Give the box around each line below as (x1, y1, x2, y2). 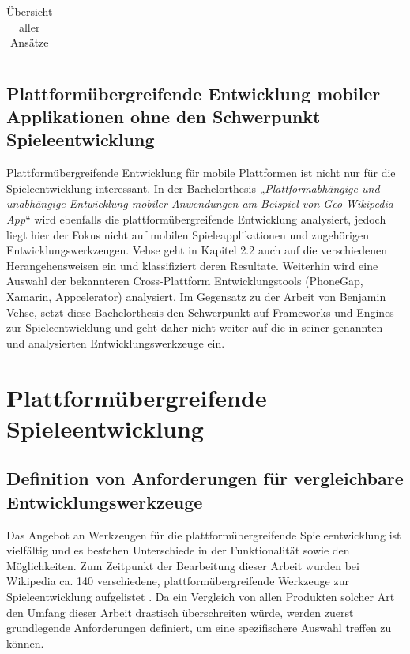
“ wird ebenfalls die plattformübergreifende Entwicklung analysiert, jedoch (25, 211, 386, 227)
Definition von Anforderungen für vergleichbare (6, 466, 404, 490)
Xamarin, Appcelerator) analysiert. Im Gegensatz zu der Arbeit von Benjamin (6, 288, 386, 305)
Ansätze (9, 34, 49, 51)
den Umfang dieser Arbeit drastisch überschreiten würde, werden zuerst (6, 603, 354, 620)
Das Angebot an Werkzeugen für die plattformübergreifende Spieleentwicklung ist (6, 526, 401, 543)
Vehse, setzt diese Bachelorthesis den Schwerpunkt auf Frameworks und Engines (6, 303, 394, 320)
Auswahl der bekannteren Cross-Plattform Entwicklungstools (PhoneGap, (6, 272, 363, 289)
